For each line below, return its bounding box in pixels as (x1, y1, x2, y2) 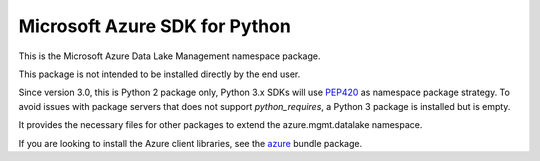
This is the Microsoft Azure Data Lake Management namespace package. (18, 50, 321, 62)
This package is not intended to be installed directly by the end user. (18, 68, 301, 80)
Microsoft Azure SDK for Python (18, 15, 292, 37)
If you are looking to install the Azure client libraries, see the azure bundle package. (18, 137, 363, 149)
